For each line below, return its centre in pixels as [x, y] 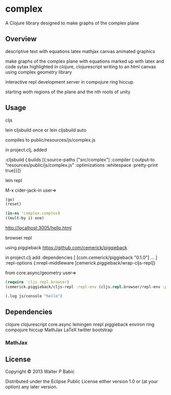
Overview [21, 39]
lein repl [14, 180]
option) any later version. [31, 387]
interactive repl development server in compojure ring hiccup [69, 82]
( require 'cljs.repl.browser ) [37, 282]
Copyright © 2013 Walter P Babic [40, 372]
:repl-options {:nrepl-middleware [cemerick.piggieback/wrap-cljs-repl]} [80, 263]
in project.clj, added [26, 150]
